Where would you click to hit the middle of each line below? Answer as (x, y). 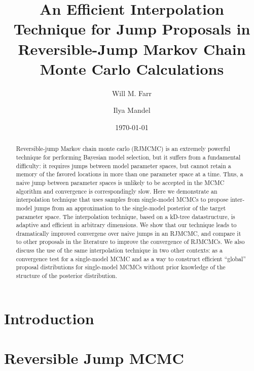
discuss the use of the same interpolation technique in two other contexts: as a (119, 250)
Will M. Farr (132, 93)
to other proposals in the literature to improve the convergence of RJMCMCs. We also (130, 242)
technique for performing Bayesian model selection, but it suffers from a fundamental (128, 157)
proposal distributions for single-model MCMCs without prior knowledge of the (121, 267)
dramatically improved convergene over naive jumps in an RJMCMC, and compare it (129, 233)
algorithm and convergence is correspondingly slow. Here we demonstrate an (117, 191)
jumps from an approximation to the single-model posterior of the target (130, 208)
